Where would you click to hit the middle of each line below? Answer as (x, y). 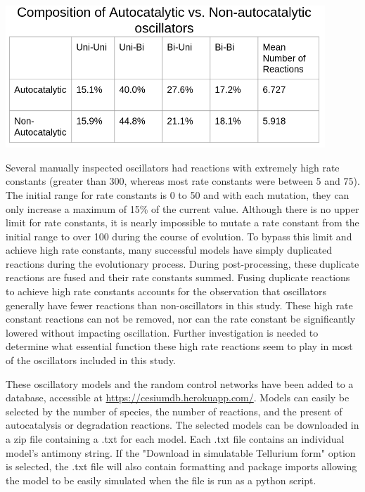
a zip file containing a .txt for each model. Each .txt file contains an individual (175, 439)
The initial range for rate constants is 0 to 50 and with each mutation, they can (178, 194)
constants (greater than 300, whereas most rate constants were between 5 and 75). (183, 181)
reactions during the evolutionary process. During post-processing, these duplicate (182, 263)
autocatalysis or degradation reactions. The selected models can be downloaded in (182, 425)
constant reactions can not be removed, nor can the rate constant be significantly (181, 319)
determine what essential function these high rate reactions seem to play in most (179, 346)
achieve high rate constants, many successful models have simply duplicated (169, 250)
